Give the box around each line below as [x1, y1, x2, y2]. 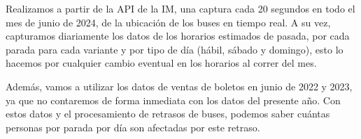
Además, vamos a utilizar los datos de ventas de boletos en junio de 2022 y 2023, [6, 79, 353, 93]
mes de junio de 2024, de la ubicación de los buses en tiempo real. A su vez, [6, 15, 331, 29]
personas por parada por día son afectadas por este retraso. [6, 120, 260, 134]
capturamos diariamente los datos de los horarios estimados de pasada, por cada [6, 28, 350, 43]
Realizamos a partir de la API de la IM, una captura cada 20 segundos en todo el [6, 1, 355, 15]
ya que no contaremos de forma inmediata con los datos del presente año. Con [6, 92, 341, 107]
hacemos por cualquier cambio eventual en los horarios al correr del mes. [6, 56, 317, 70]
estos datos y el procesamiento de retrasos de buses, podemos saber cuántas [6, 106, 330, 121]
